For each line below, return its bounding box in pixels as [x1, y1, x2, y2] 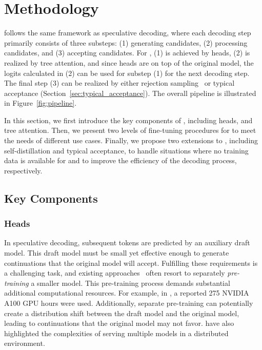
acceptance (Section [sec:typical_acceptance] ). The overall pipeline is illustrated [4, 87, 256, 98]
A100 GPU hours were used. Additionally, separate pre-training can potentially [4, 298, 253, 308]
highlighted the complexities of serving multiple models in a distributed [4, 327, 229, 338]
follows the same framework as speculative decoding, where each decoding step [4, 27, 251, 38]
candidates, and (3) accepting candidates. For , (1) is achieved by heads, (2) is [4, 47, 250, 58]
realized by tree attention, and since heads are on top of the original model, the [4, 57, 254, 68]
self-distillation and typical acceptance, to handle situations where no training [4, 145, 249, 155]
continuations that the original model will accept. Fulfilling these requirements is [4, 257, 258, 268]
